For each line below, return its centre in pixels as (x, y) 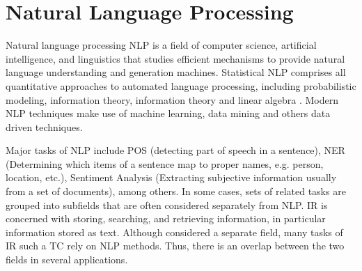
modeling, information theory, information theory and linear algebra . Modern (172, 99)
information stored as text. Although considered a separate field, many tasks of (174, 232)
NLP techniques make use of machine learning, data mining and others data (168, 113)
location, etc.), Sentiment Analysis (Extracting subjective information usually (171, 177)
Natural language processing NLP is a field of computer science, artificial (161, 45)
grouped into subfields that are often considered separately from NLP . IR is (167, 204)
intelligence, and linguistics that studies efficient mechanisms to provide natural (175, 58)
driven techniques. (44, 126)
